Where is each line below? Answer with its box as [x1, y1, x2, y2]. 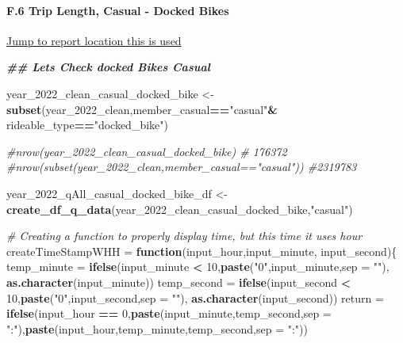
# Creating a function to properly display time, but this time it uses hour [6, 227, 363, 244]
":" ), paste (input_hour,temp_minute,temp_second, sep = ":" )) [6, 320, 309, 337]
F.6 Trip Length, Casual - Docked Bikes [6, 2, 229, 18]
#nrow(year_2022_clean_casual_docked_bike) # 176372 [6, 143, 287, 159]
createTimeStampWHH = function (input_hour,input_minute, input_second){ [6, 242, 397, 259]
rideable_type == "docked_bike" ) [6, 116, 168, 133]
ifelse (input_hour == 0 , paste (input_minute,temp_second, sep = [6, 305, 332, 322]
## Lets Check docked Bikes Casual [6, 59, 210, 75]
